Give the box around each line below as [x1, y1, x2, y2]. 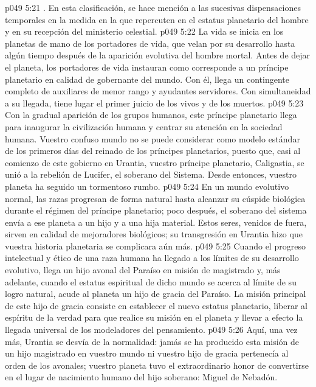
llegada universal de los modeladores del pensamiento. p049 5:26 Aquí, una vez [5, 323, 298, 336]
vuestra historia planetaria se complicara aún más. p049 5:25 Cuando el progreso [5, 239, 306, 252]
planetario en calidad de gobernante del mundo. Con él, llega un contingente [5, 72, 289, 85]
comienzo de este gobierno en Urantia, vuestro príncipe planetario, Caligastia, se [5, 156, 304, 169]
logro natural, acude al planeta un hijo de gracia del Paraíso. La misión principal [5, 287, 306, 300]
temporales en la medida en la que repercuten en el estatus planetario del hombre [5, 13, 309, 26]
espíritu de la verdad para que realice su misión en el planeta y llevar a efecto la [5, 311, 303, 324]
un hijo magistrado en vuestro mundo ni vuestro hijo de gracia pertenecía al [5, 347, 289, 360]
